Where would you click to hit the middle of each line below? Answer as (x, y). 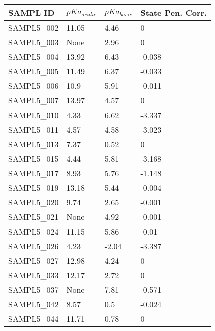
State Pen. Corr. (174, 12)
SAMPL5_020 (33, 202)
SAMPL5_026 (33, 246)
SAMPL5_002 (33, 27)
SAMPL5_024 (33, 231)
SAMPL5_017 (33, 173)
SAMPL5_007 (33, 100)
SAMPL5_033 (33, 275)
